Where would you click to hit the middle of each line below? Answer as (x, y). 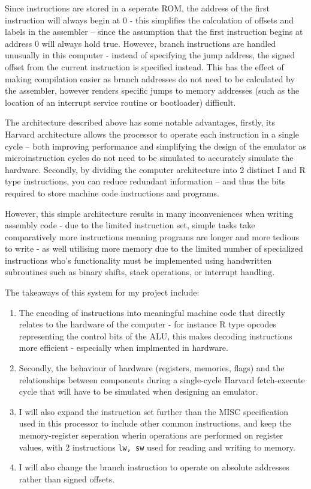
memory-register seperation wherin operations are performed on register (151, 435)
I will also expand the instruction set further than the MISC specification (154, 411)
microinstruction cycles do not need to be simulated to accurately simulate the (149, 158)
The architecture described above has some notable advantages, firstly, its (140, 122)
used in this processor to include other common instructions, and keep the (155, 423)
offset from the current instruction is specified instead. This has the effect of (144, 66)
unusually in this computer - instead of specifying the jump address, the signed (150, 55)
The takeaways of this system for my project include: (102, 292)
